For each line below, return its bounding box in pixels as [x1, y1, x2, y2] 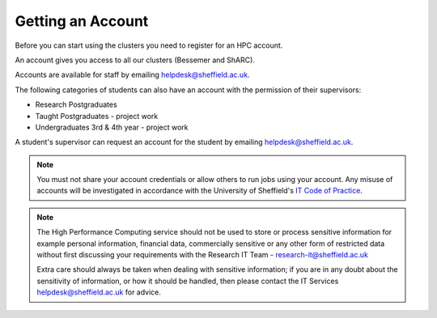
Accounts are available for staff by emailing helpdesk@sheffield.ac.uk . [15, 70, 250, 80]
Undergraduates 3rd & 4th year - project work [35, 122, 189, 132]
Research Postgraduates [35, 100, 117, 109]
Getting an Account [15, 12, 149, 30]
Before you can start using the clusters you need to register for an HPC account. [15, 40, 283, 50]
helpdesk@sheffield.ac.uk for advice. [36, 287, 162, 297]
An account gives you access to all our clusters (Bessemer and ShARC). [15, 55, 255, 65]
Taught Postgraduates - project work [35, 111, 159, 121]
